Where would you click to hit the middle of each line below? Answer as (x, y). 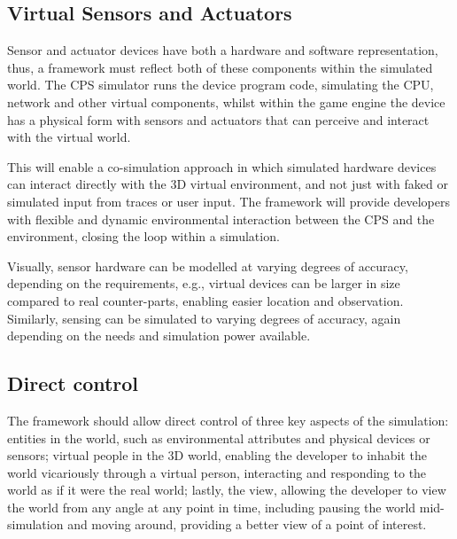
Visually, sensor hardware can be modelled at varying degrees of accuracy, (208, 266)
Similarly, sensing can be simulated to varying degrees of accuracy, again (204, 318)
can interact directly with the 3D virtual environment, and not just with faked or (228, 184)
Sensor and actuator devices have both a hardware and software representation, (223, 50)
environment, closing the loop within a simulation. (143, 236)
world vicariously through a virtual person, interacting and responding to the (217, 472)
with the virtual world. (69, 137)
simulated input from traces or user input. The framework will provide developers (228, 201)
